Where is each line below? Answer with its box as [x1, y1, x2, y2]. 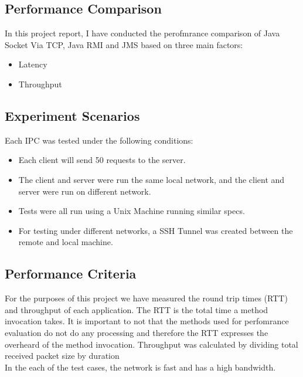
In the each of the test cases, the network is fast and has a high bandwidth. [5, 361, 276, 373]
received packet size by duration [5, 349, 120, 362]
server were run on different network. [18, 185, 151, 197]
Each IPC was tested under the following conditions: [5, 134, 193, 146]
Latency [18, 58, 47, 70]
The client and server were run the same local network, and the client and [18, 173, 285, 185]
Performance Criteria [5, 264, 137, 283]
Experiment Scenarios [5, 106, 140, 124]
